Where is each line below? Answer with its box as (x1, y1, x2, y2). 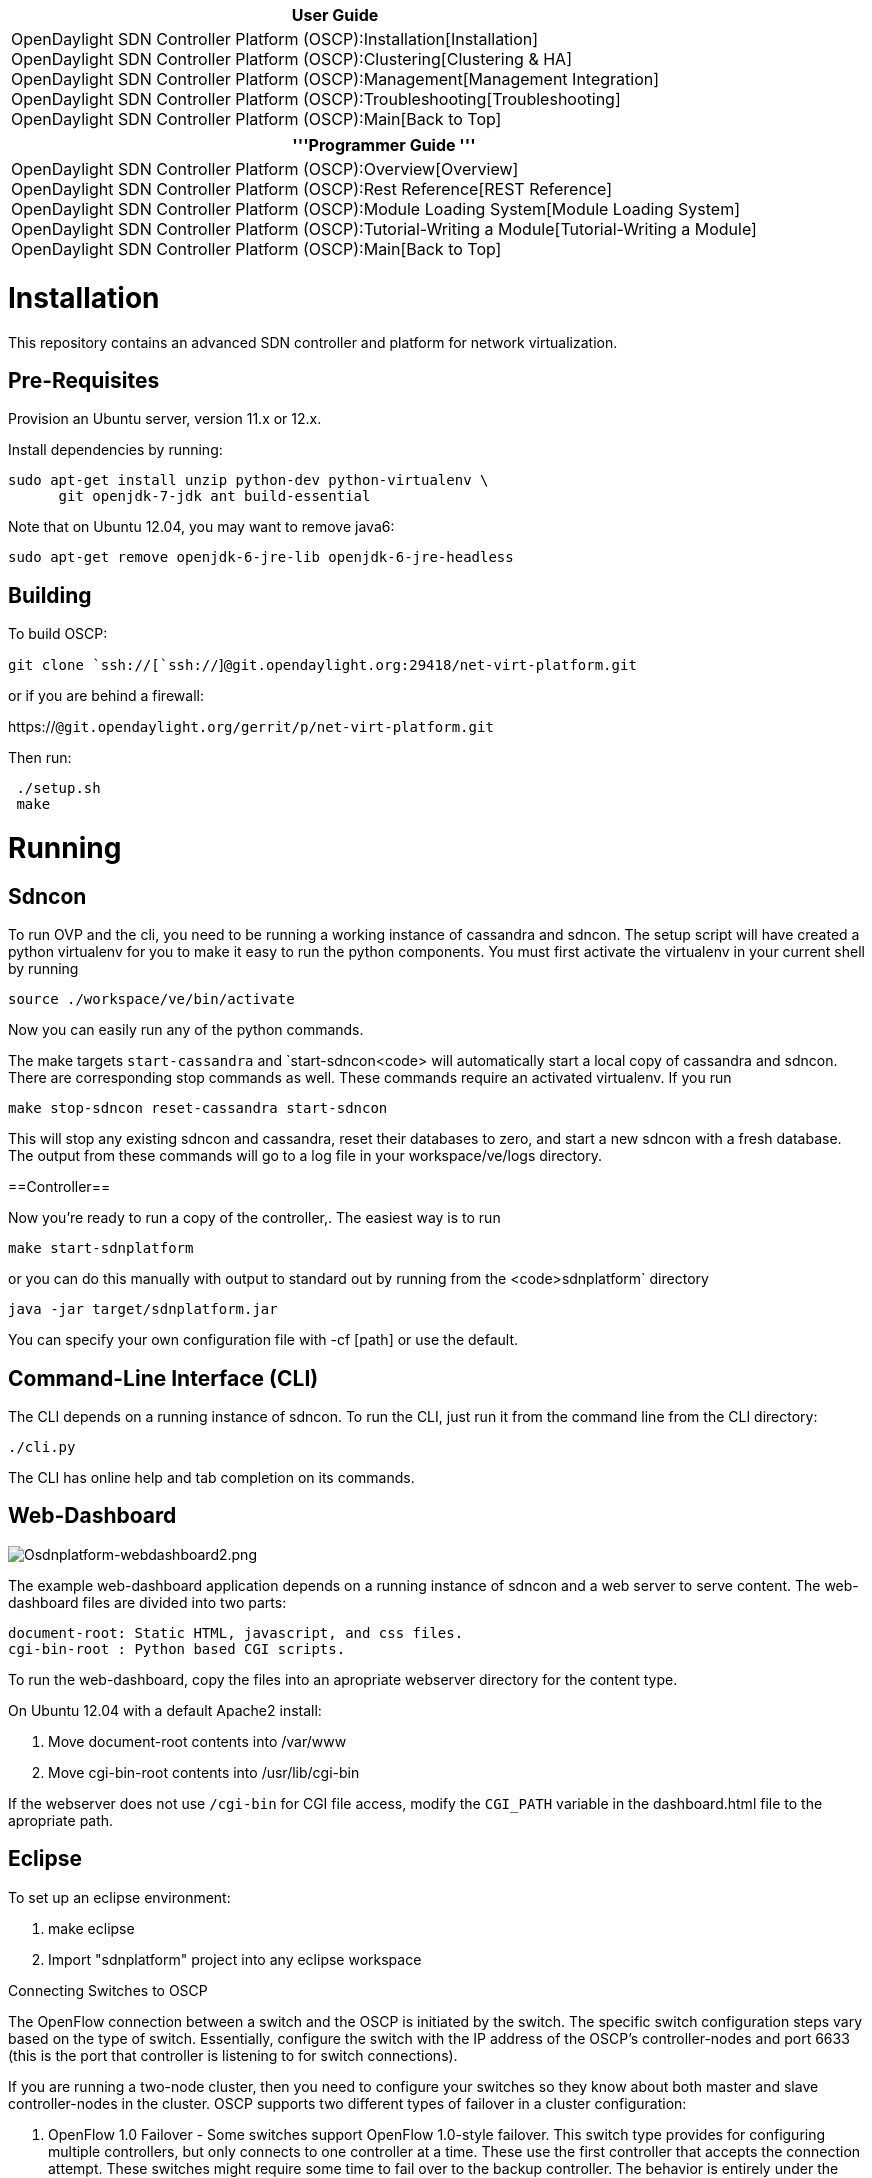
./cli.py (8, 1438, 76, 1455)
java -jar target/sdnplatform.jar (8, 1301, 278, 1318)
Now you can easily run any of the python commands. (8, 1021, 364, 1039)
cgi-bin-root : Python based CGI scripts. (8, 1640, 346, 1657)
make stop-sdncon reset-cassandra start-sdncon (8, 1100, 388, 1117)
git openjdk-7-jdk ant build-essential (58, 488, 371, 505)
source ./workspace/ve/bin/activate (8, 991, 295, 1008)
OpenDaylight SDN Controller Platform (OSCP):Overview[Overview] (11, 159, 519, 179)
